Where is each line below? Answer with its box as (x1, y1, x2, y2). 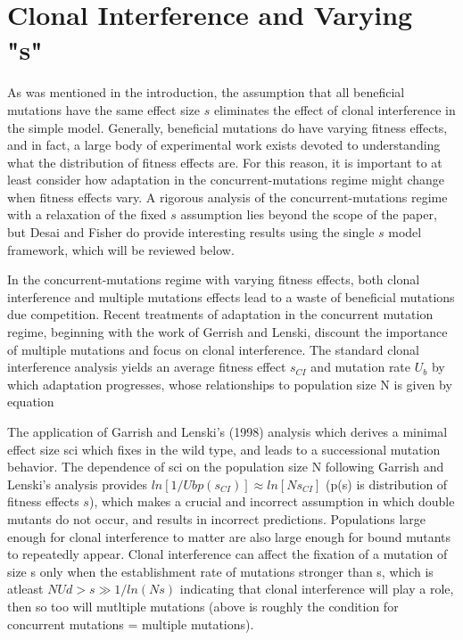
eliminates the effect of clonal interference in (213, 100, 456, 119)
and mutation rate (310, 357, 411, 376)
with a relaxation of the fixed (7, 205, 167, 224)
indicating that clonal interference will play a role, (179, 579, 454, 598)
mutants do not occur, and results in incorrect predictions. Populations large (7, 509, 426, 528)
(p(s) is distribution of (326, 474, 448, 493)
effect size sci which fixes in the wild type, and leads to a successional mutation (7, 439, 441, 458)
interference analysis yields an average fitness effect (7, 357, 286, 376)
